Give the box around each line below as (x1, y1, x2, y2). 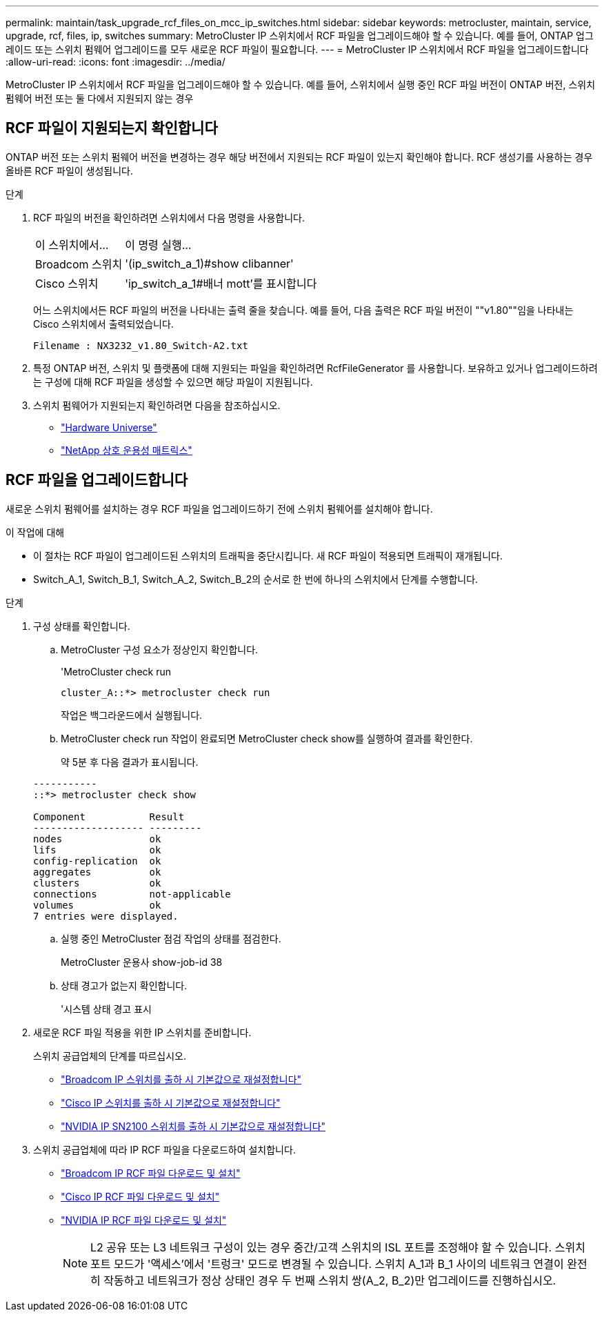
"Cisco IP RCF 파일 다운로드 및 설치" (61, 1190, 220, 1202)
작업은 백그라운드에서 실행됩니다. (61, 709, 203, 721)
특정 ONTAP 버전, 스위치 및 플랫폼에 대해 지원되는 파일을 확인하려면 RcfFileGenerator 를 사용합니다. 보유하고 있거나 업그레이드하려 (33, 362, 598, 374)
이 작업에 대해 (6, 526, 65, 538)
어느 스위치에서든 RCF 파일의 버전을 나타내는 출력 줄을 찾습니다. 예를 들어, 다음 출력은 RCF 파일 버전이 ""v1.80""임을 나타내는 (33, 304, 574, 316)
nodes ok (33, 833, 161, 844)
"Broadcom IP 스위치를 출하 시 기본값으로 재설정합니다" (61, 1073, 302, 1085)
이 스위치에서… (35, 237, 109, 252)
